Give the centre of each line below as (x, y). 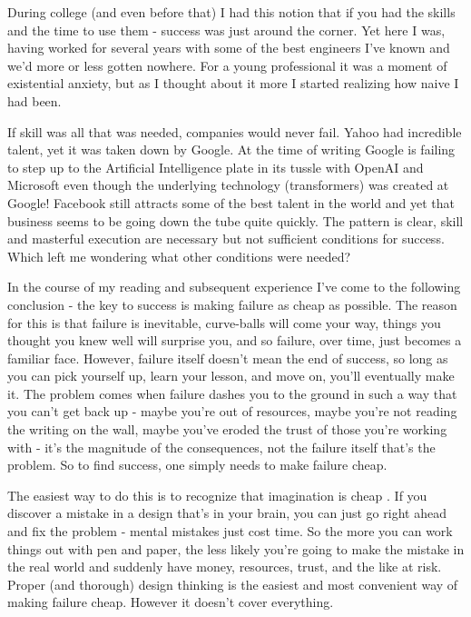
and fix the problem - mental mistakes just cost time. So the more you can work (230, 531)
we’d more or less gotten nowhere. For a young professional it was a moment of (227, 65)
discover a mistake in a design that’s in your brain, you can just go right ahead (227, 513)
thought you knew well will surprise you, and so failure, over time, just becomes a (235, 340)
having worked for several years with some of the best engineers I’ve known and (229, 48)
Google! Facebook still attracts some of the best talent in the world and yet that (231, 202)
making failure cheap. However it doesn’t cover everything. (171, 602)
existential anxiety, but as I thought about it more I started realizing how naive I (233, 83)
